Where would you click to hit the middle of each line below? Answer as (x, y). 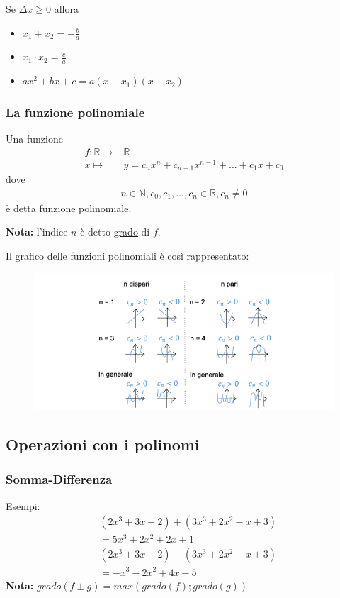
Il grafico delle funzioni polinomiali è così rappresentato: (127, 256)
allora (66, 9)
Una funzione (34, 139)
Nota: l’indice (37, 232)
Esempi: (23, 505)
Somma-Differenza (59, 479)
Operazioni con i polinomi (103, 444)
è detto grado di (115, 232)
